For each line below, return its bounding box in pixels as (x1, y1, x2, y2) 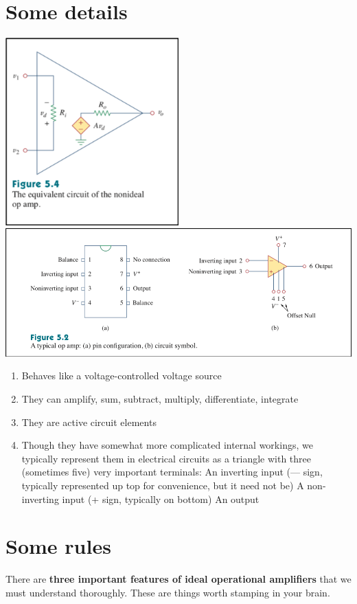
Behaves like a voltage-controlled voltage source (21, 368, 222, 383)
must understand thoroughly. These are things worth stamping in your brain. (5, 585, 330, 599)
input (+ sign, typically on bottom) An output (62, 491, 260, 506)
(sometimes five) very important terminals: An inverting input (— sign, (21, 465, 323, 479)
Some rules (5, 532, 111, 560)
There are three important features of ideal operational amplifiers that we (5, 572, 352, 586)
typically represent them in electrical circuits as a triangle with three (21, 451, 312, 465)
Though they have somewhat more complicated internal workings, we (21, 438, 313, 452)
